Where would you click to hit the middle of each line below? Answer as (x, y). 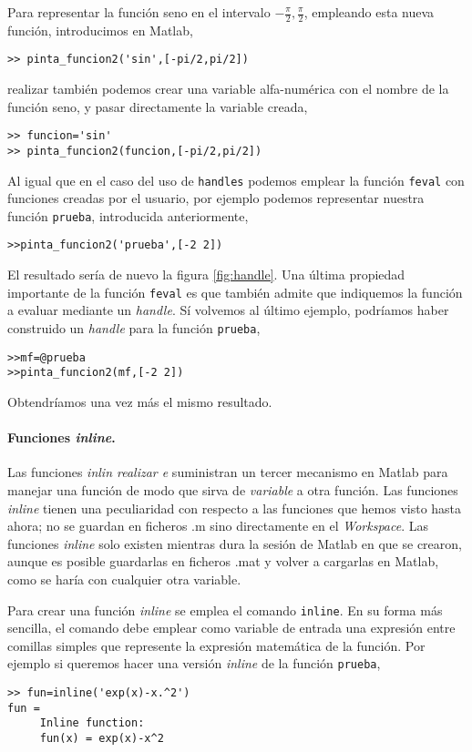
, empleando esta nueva (369, 12)
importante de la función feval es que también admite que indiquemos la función (235, 292)
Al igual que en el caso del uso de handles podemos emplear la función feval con (236, 180)
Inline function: (92, 723)
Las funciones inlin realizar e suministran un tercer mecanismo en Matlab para (228, 472)
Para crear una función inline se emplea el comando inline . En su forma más (225, 610)
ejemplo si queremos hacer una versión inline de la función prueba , (194, 663)
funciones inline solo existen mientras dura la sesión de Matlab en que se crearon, (235, 543)
